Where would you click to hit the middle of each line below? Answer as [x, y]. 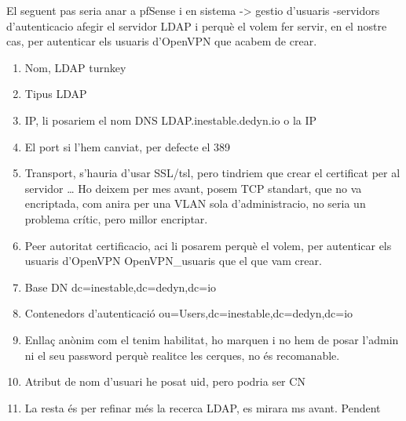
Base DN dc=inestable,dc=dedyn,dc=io [121, 287]
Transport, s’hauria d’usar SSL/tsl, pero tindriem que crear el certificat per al [212, 173]
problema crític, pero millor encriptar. [116, 218]
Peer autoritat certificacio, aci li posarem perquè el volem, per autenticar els [208, 245]
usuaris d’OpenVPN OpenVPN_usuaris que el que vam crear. [173, 261]
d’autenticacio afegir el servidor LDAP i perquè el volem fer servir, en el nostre [197, 25]
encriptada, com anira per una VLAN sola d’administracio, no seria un [195, 203]
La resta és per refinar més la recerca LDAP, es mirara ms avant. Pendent [203, 407]
